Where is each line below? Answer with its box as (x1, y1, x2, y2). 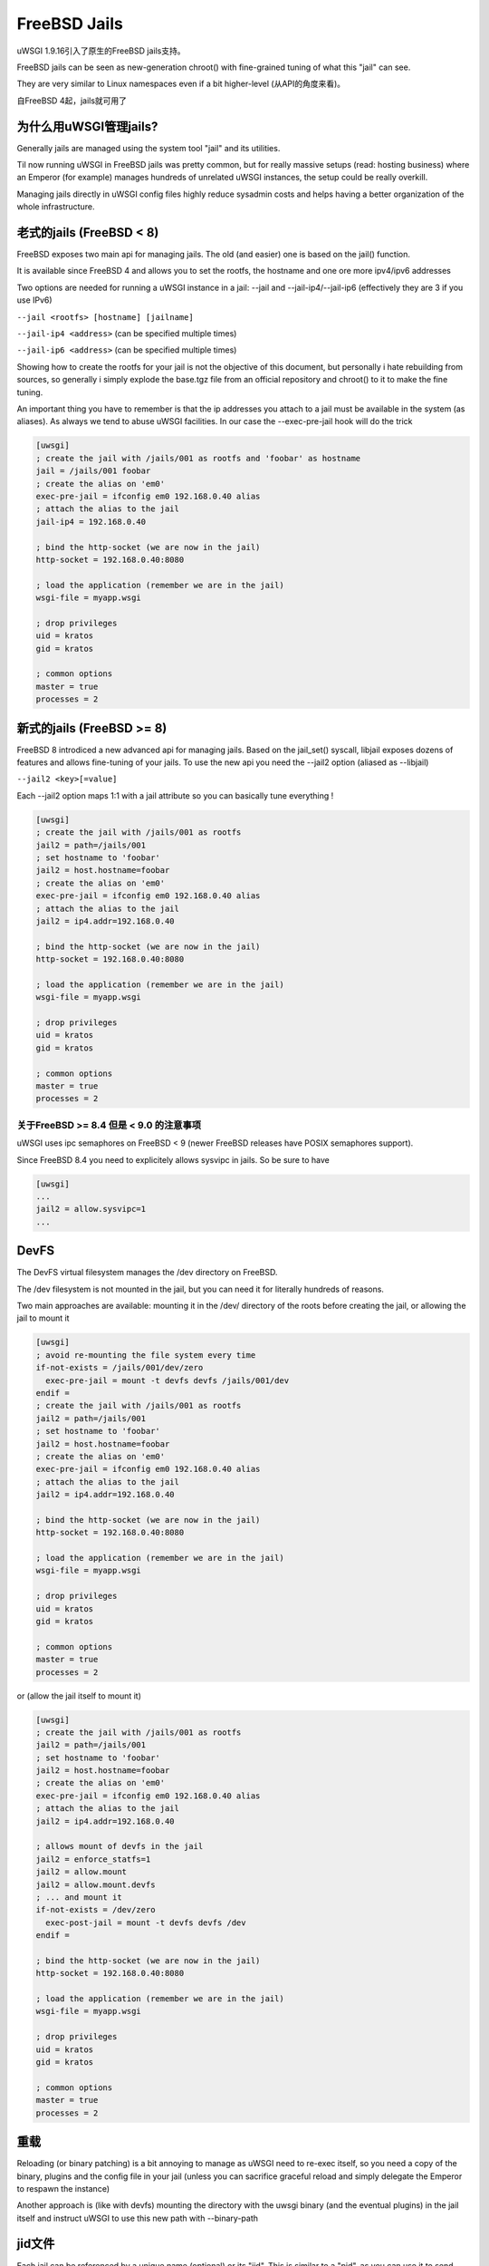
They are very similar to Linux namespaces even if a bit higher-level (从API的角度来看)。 (16, 78, 346, 90)
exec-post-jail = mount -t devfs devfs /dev (45, 1917, 246, 1928)
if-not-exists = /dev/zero (35, 1904, 156, 1915)
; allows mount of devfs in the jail (35, 1841, 204, 1852)
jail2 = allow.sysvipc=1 (35, 1204, 147, 1215)
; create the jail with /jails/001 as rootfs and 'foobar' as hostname (35, 453, 361, 463)
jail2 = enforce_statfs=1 (35, 1854, 151, 1864)
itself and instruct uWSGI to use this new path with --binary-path (16, 2213, 258, 2223)
